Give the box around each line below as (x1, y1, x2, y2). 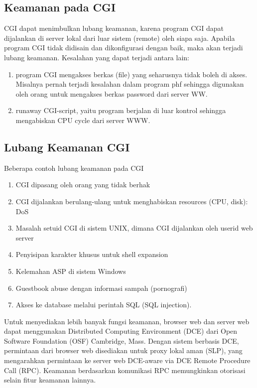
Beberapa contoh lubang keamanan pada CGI (4, 162, 144, 173)
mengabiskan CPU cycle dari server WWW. (15, 115, 150, 125)
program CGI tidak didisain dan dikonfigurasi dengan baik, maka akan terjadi (4, 42, 243, 53)
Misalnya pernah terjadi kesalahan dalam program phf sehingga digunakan (15, 79, 244, 89)
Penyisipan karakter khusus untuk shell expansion (15, 249, 168, 259)
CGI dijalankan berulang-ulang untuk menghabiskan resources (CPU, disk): (15, 196, 248, 206)
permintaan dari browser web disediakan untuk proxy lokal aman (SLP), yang (4, 345, 243, 356)
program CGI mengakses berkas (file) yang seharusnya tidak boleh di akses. (15, 69, 248, 79)
